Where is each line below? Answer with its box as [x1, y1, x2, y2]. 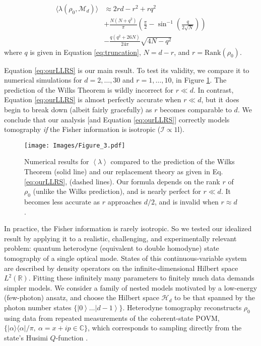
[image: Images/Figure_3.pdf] [24, 142, 125, 149]
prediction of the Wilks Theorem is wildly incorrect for [4, 84, 173, 95]
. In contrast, [193, 84, 234, 95]
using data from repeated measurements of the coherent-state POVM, [4, 312, 220, 323]
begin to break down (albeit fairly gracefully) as [4, 104, 152, 114]
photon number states [4, 302, 72, 312]
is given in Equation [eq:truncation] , [30, 46, 141, 57]
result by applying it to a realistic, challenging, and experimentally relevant [4, 233, 237, 243]
